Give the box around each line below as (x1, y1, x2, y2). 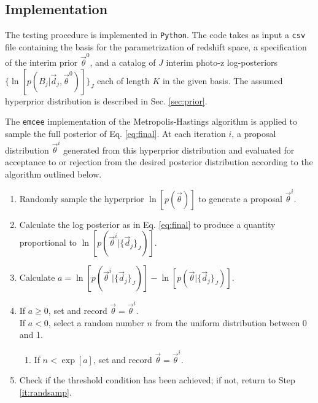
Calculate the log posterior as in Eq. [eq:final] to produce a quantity (19, 217, 276, 230)
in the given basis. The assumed (162, 74, 283, 87)
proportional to (19, 236, 77, 249)
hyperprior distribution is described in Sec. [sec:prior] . (5, 94, 207, 107)
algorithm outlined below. (5, 167, 102, 180)
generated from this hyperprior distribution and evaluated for (63, 143, 295, 156)
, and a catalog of (90, 56, 156, 69)
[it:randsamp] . (19, 385, 72, 398)
